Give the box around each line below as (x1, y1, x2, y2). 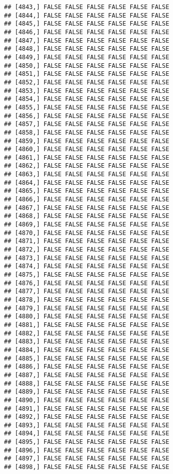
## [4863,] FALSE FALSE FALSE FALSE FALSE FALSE (4, 171, 169, 178)
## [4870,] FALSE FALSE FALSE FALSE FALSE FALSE (4, 229, 169, 236)
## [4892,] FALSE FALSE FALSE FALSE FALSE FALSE (4, 413, 169, 421)
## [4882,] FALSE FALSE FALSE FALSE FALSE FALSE (4, 329, 169, 337)
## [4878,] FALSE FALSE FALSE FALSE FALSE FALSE (4, 296, 169, 303)
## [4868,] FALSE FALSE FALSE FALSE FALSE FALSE (4, 212, 169, 220)
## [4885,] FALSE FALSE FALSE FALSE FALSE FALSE (4, 354, 169, 362)
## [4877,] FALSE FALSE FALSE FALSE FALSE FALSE (4, 288, 169, 295)
